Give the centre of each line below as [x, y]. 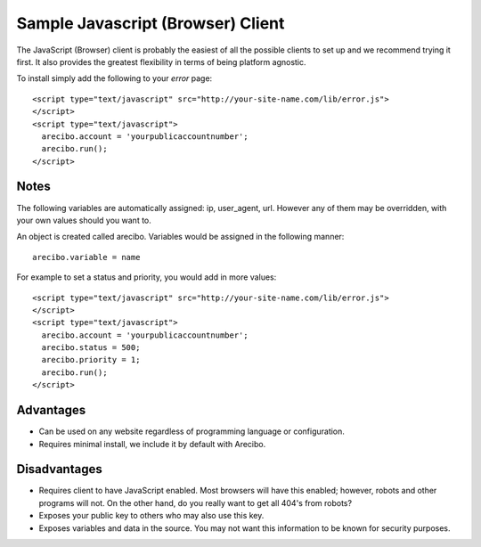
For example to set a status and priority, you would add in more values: [147, 277]
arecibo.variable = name [86, 257]
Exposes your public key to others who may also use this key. [151, 516]
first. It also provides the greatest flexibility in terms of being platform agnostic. [161, 61]
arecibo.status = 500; [91, 348]
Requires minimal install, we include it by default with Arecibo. [152, 444]
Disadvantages [59, 469]
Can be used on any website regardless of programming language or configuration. [192, 431]
